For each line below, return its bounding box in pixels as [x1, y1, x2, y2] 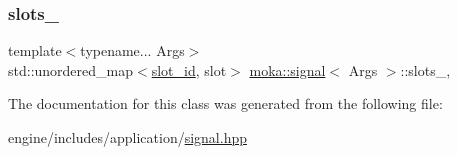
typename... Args [80, 40, 185, 61]
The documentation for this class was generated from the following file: [8, 93, 443, 114]
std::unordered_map [8, 59, 134, 80]
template [8, 40, 62, 61]
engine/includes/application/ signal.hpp [8, 127, 247, 147]
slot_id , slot [151, 59, 227, 80]
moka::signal [249, 59, 326, 80]
